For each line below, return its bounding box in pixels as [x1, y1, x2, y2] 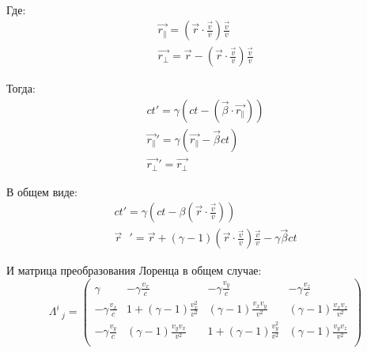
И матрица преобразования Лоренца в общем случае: [6, 262, 262, 279]
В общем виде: [6, 183, 78, 199]
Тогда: [6, 80, 36, 97]
